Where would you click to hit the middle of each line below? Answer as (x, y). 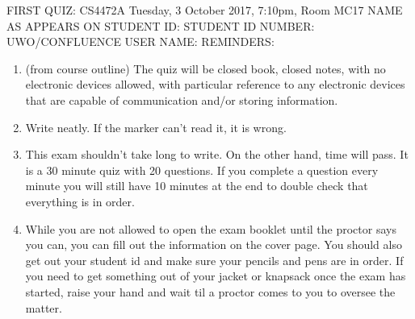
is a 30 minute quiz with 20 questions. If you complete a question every (202, 170)
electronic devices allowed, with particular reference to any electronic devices (215, 84)
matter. (44, 307)
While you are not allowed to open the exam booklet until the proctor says (211, 228)
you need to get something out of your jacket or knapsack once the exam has (216, 276)
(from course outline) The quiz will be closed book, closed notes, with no (205, 68)
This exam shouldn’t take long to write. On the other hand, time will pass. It (217, 154)
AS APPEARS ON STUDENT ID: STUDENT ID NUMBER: (161, 25)
